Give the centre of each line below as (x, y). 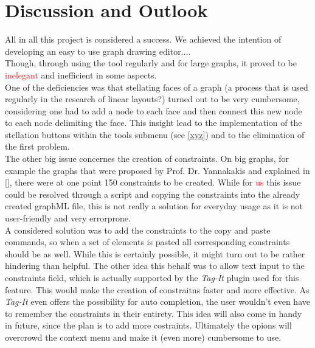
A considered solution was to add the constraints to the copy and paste (138, 230)
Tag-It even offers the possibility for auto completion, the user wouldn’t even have (157, 301)
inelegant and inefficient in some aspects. (81, 75)
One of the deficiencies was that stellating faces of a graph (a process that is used (157, 87)
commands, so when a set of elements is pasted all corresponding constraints (147, 242)
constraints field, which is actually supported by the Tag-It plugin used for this (152, 277)
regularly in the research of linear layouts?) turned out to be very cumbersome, (152, 99)
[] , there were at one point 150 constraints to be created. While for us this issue (153, 182)
